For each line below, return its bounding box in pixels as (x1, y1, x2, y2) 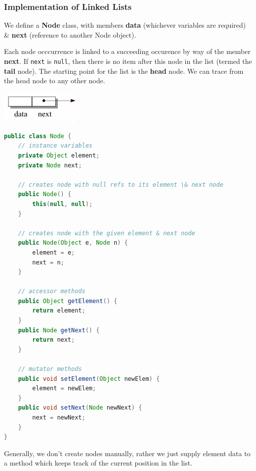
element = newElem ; (32, 385, 96, 392)
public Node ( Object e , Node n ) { (18, 239, 128, 247)
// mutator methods (18, 366, 82, 373)
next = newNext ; (32, 414, 85, 421)
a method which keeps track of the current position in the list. (4, 458, 193, 468)
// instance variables (18, 142, 92, 150)
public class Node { (4, 132, 72, 140)
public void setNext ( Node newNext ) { (18, 404, 142, 412)
